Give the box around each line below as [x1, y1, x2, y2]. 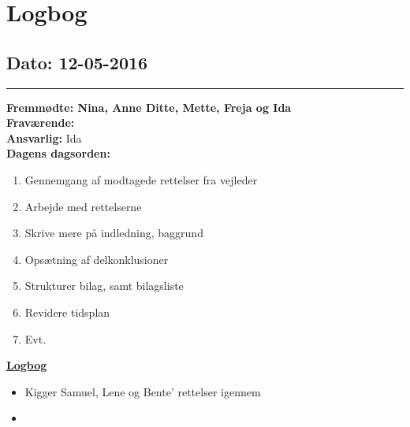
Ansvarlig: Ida [6, 129, 82, 146]
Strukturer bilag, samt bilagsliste [24, 277, 184, 294]
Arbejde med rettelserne [24, 198, 142, 214]
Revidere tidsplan [24, 303, 110, 320]
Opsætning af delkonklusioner [24, 251, 169, 267]
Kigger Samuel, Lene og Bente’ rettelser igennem [24, 383, 261, 399]
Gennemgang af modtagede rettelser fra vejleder [24, 171, 258, 188]
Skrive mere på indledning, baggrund [24, 225, 203, 241]
